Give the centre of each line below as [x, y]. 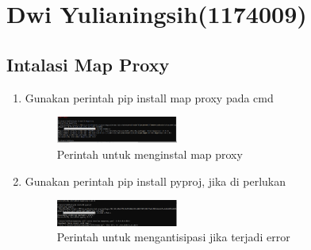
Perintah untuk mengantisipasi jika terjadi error [173, 237]
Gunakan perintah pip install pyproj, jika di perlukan [155, 181]
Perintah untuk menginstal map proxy [150, 154]
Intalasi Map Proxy [88, 64]
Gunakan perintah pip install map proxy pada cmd [149, 97]
